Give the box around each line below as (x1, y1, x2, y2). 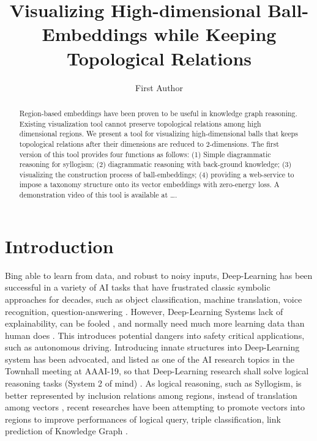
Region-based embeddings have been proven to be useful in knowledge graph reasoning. (19, 108, 297, 118)
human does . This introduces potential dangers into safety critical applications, (5, 328, 305, 341)
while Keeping (154, 21, 277, 46)
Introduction (5, 233, 114, 258)
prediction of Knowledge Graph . (5, 424, 128, 437)
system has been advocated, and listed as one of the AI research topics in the (5, 352, 295, 365)
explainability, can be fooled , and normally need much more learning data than (5, 317, 305, 330)
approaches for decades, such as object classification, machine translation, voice (5, 292, 302, 305)
